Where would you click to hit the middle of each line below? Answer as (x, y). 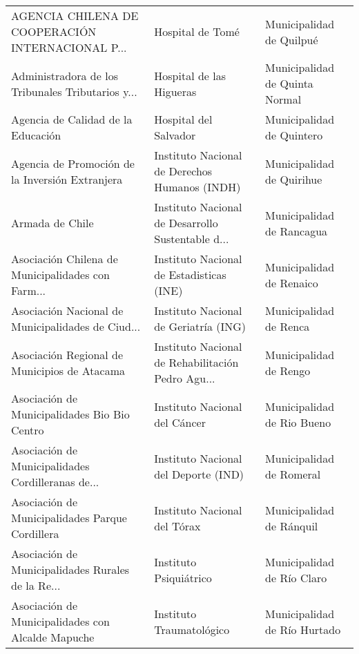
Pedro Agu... (185, 378)
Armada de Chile (52, 223)
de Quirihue (294, 179)
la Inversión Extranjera (67, 179)
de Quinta (289, 83)
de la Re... (36, 585)
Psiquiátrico (183, 577)
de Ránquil (292, 526)
